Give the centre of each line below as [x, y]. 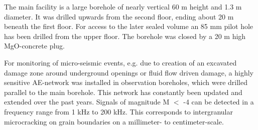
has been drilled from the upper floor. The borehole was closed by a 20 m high [125, 36]
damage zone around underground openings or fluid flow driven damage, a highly [129, 72]
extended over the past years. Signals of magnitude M [87, 102]
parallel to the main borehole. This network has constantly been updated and [123, 92]
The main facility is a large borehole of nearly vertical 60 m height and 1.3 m [123, 6]
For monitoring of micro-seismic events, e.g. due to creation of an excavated [120, 62]
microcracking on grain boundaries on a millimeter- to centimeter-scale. [114, 121]
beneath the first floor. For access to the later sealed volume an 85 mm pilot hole [129, 26]
